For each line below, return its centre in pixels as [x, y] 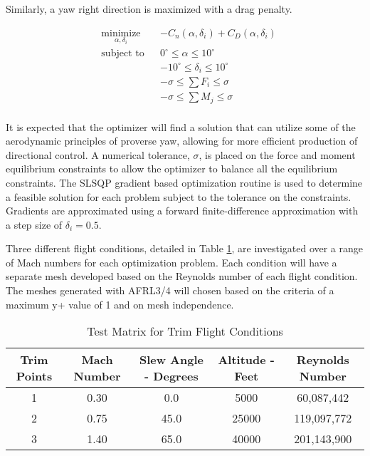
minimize [121, 33]
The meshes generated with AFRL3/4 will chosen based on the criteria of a [170, 290]
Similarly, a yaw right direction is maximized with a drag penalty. [149, 9]
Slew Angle [171, 360]
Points [34, 376]
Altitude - [246, 360]
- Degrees [171, 376]
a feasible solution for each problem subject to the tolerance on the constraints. [179, 196]
